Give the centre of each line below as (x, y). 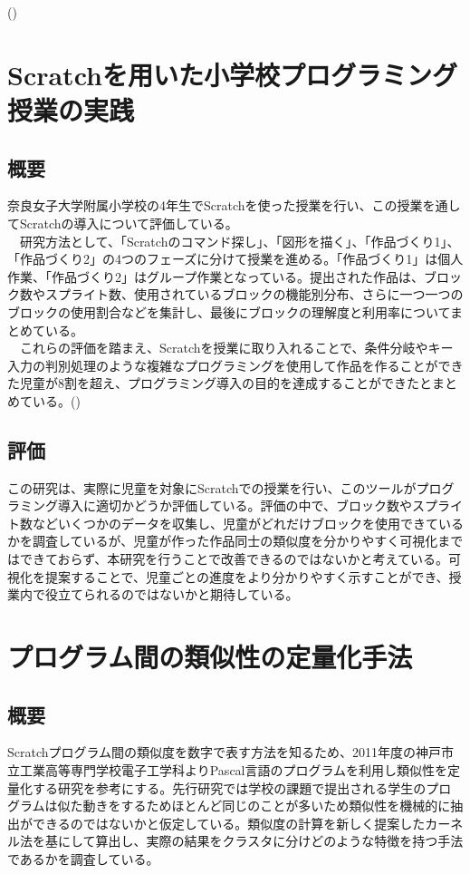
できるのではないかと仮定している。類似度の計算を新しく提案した (229, 823)
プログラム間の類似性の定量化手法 (210, 657)
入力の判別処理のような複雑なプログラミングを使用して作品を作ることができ (235, 365)
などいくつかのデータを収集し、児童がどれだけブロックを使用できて (235, 523)
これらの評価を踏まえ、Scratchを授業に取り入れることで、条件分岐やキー (236, 348)
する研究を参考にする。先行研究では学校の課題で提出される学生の (229, 787)
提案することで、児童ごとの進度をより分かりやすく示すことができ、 (247, 576)
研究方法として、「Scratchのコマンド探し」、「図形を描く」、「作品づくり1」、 (240, 241)
